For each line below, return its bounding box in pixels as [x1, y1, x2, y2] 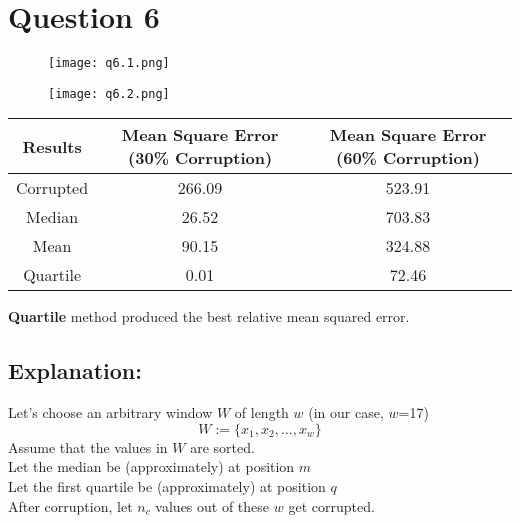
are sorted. [190, 436, 255, 457]
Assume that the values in [8, 436, 168, 457]
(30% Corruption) [128, 146, 273, 170]
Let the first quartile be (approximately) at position [8, 476, 326, 497]
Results [22, 134, 82, 158]
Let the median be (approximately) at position [8, 456, 295, 477]
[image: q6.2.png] [48, 86, 170, 101]
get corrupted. [288, 495, 375, 516]
